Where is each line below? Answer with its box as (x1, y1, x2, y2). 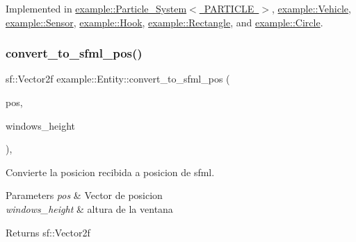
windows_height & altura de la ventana (6, 201, 173, 216)
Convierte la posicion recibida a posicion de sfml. (6, 164, 215, 179)
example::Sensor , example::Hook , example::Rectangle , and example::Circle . (6, 15, 323, 29)
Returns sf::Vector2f (6, 225, 90, 239)
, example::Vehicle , (271, 1, 351, 15)
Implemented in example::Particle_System (6, 1, 187, 15)
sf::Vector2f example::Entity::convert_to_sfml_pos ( (6, 71, 230, 86)
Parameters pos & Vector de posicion (6, 188, 163, 202)
